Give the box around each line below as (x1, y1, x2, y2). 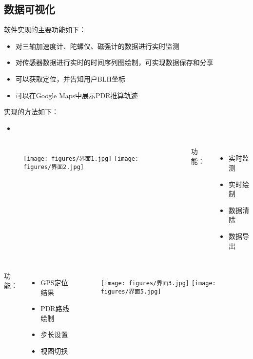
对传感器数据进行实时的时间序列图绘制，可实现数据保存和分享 (15, 57, 214, 67)
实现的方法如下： (4, 106, 58, 117)
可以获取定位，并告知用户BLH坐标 (15, 73, 125, 84)
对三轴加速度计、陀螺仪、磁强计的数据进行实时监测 (15, 41, 179, 51)
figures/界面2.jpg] (23, 164, 84, 171)
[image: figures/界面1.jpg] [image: (23, 155, 139, 163)
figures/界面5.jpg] (100, 288, 161, 295)
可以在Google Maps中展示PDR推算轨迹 (15, 90, 138, 100)
